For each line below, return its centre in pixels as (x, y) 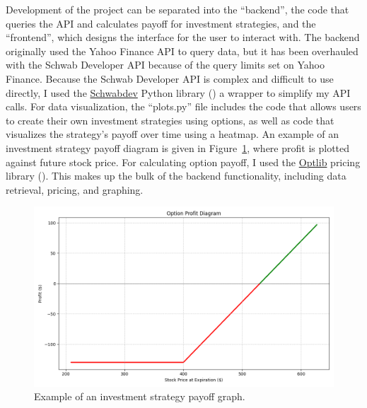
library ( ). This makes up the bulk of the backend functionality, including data (176, 176)
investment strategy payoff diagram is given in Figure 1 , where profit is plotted (178, 147)
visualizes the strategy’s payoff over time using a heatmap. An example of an (172, 134)
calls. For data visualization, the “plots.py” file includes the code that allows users (183, 106)
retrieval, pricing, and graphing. (75, 189)
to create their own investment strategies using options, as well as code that (170, 120)
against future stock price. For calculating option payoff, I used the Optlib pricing (183, 162)
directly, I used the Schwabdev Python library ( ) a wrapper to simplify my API (178, 92)
